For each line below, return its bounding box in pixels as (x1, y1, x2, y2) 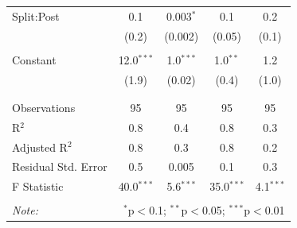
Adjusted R (12, 138, 68, 155)
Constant (12, 51, 57, 68)
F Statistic (12, 178, 64, 195)
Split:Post (12, 7, 60, 24)
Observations (12, 99, 76, 115)
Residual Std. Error (12, 158, 107, 175)
